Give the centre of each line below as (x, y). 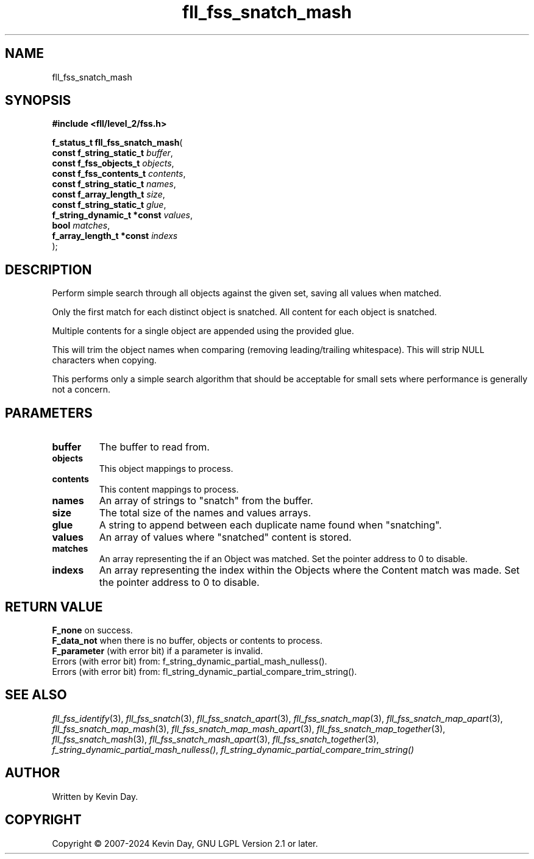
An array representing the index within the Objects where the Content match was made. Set (309, 570)
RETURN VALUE (54, 607)
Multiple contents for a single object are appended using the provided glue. (203, 331)
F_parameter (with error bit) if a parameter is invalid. (158, 650)
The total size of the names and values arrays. (205, 513)
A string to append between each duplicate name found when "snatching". (270, 525)
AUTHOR (33, 773)
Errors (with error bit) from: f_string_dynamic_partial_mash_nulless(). (190, 661)
